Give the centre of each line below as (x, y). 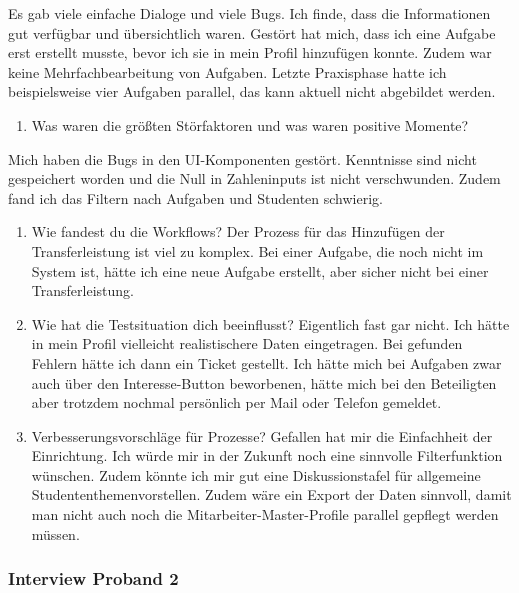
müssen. (55, 533)
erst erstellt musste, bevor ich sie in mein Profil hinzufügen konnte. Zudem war (250, 52)
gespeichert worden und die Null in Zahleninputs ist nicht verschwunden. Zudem (254, 178)
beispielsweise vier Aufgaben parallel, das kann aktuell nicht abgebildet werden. (252, 91)
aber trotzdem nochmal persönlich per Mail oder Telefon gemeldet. (236, 402)
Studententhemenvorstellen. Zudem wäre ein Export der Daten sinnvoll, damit (271, 494)
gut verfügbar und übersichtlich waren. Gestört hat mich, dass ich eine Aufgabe (252, 32)
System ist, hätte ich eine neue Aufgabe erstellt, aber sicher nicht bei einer (260, 270)
